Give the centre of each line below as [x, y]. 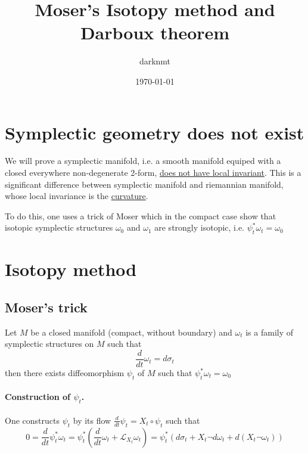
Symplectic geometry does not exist [155, 132]
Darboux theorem [155, 32]
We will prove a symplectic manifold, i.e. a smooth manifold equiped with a [143, 161]
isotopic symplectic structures [59, 227]
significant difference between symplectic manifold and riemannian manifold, [144, 184]
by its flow [92, 420]
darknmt [155, 61]
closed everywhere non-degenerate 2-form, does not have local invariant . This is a [153, 173]
